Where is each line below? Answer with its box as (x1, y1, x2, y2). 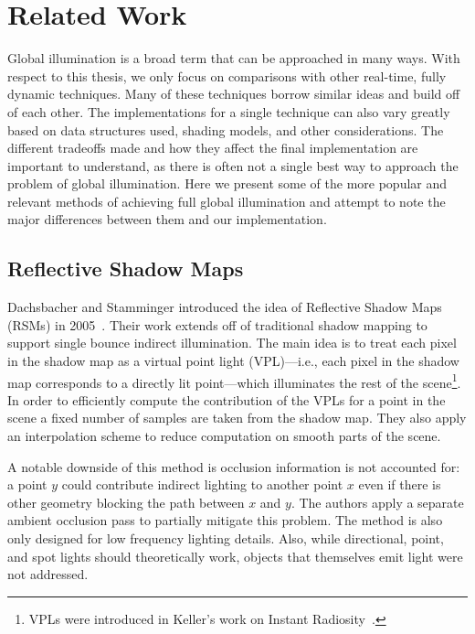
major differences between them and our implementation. (7, 210, 327, 229)
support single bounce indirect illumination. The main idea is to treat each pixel (7, 333, 457, 352)
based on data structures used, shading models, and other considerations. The (7, 120, 444, 139)
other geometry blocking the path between (7, 492, 245, 511)
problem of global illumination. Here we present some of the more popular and (7, 174, 448, 193)
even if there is (358, 475, 441, 494)
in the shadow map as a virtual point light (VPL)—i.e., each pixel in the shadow (7, 351, 459, 371)
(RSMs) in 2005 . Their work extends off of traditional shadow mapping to (7, 315, 427, 334)
